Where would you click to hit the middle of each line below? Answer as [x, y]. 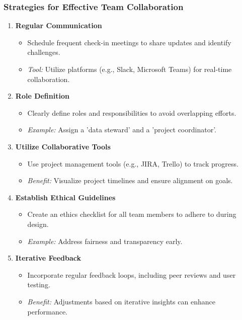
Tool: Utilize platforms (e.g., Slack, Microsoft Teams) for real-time [130, 69]
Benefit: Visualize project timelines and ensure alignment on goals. [130, 180]
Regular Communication [59, 25]
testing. [39, 285]
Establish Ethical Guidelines [65, 197]
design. [38, 224]
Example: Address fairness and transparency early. [105, 241]
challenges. [44, 52]
